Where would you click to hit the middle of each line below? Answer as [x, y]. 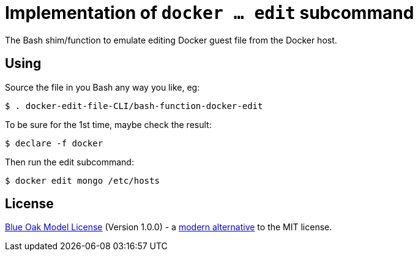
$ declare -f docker [54, 143]
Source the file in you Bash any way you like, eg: [103, 87]
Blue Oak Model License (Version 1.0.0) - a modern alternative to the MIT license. [169, 227]
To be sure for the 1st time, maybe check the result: [108, 124]
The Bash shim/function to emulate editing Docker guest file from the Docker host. [171, 40]
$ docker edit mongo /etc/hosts [82, 180]
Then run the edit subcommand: [69, 162]
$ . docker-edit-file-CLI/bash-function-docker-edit [134, 106]
